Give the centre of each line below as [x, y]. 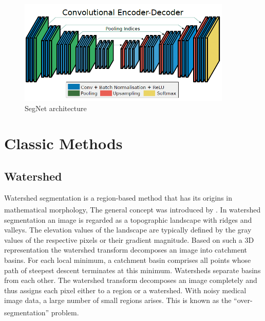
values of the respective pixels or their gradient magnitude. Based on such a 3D [129, 239]
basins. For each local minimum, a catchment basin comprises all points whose [128, 260]
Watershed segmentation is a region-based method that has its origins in [118, 197]
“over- [243, 300]
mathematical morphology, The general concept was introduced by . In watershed [132, 210]
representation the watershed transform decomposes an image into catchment [126, 250]
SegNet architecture [56, 108]
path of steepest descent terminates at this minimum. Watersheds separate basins [132, 270]
